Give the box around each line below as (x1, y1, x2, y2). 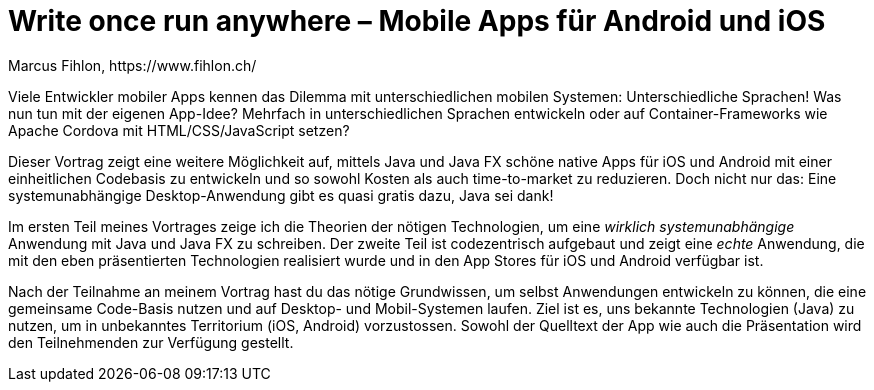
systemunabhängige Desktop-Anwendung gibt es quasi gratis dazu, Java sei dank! (8, 186, 554, 204)
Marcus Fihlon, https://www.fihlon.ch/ (8, 56, 257, 74)
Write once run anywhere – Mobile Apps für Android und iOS (8, 4, 826, 38)
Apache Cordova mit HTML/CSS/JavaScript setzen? (8, 121, 350, 139)
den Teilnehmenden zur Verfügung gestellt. (8, 333, 294, 351)
